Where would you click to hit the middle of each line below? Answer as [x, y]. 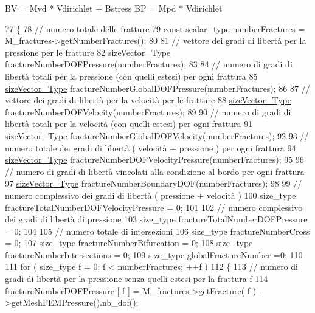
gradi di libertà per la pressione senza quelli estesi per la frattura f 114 [137, 279]
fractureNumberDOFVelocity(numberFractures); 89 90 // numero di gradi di [148, 112]
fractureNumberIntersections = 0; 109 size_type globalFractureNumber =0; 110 [154, 254]
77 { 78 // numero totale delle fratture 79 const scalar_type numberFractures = [155, 28]
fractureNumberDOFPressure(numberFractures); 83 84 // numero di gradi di [149, 64]
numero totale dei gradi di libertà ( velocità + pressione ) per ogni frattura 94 [151, 147]
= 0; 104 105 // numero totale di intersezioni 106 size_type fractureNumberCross [157, 231]
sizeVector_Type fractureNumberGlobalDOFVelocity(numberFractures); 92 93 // [157, 135]
